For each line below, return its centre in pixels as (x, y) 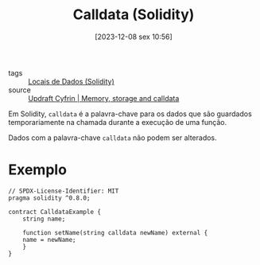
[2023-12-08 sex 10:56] (134, 37)
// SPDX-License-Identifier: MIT (64, 191)
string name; (44, 219)
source (20, 90)
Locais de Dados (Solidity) (72, 81)
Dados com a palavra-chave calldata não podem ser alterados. (113, 138)
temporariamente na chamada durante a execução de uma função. (118, 122)
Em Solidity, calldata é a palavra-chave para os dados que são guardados (130, 114)
